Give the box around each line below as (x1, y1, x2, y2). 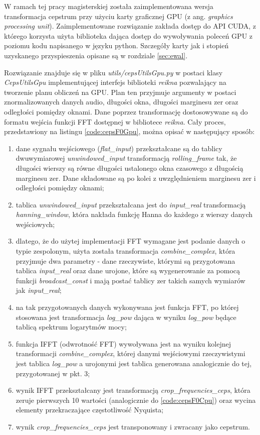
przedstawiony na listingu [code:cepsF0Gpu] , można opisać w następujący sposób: (4, 126, 255, 137)
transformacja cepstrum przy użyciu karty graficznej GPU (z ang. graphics (4, 11, 233, 21)
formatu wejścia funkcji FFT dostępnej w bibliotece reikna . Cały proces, (4, 116, 226, 127)
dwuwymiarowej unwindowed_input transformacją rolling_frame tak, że (16, 153, 237, 163)
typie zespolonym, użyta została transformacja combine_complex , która (16, 246, 235, 256)
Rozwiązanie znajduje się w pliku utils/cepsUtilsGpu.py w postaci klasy (4, 67, 223, 77)
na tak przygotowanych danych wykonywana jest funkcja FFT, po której (16, 302, 239, 312)
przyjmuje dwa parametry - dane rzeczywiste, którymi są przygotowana (16, 255, 235, 266)
